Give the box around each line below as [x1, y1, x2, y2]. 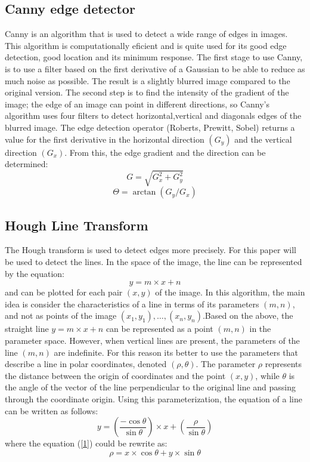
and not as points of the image [5, 309, 117, 322]
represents [265, 358, 302, 370]
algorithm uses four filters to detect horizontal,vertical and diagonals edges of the [5, 109, 302, 122]
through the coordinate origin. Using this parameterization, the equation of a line [5, 393, 302, 405]
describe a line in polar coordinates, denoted [5, 358, 167, 370]
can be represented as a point [106, 322, 213, 335]
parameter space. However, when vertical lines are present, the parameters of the [5, 334, 300, 347]
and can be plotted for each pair [5, 286, 123, 298]
